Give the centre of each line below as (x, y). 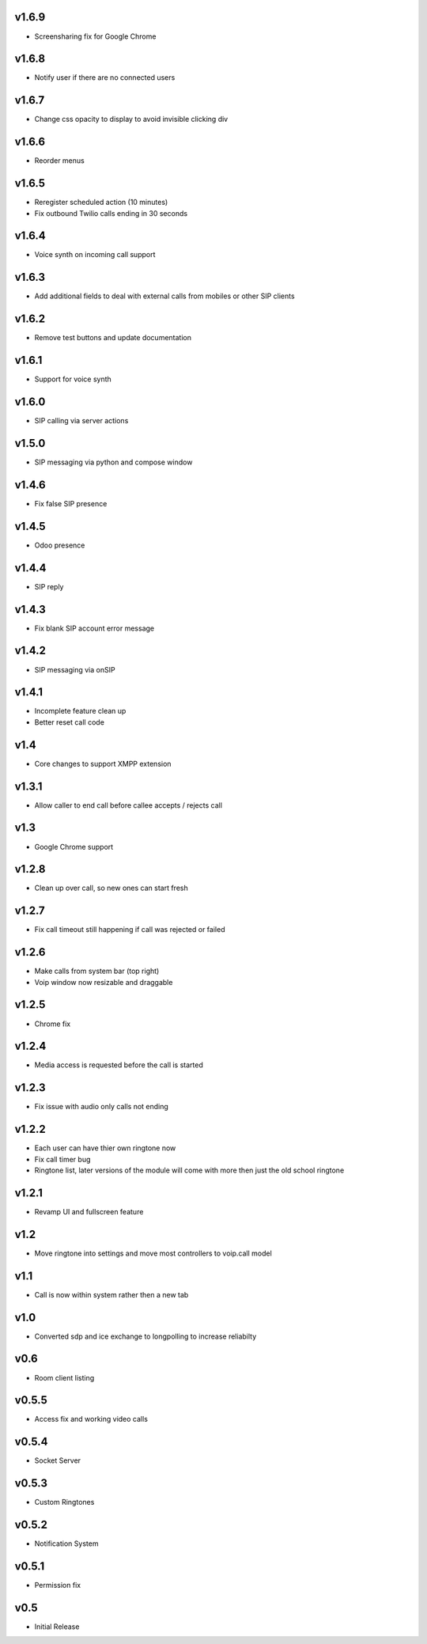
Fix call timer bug (62, 1159)
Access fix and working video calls (91, 1419)
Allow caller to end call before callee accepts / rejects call (128, 805)
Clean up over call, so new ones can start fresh (111, 888)
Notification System (66, 1544)
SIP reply (49, 586)
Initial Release (57, 1627)
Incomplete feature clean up (80, 711)
